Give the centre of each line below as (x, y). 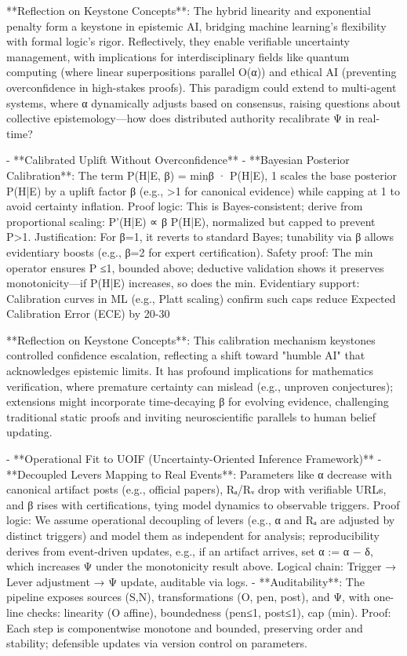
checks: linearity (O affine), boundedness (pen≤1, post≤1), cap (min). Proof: (209, 612)
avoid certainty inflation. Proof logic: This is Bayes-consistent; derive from (185, 206)
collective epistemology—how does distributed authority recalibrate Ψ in (181, 118)
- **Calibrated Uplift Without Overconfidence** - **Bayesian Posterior (178, 160)
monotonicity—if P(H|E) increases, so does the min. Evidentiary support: (183, 283)
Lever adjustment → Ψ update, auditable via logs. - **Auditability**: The (185, 581)
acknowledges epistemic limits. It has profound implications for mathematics (190, 371)
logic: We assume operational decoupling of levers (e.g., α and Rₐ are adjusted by (201, 520)
